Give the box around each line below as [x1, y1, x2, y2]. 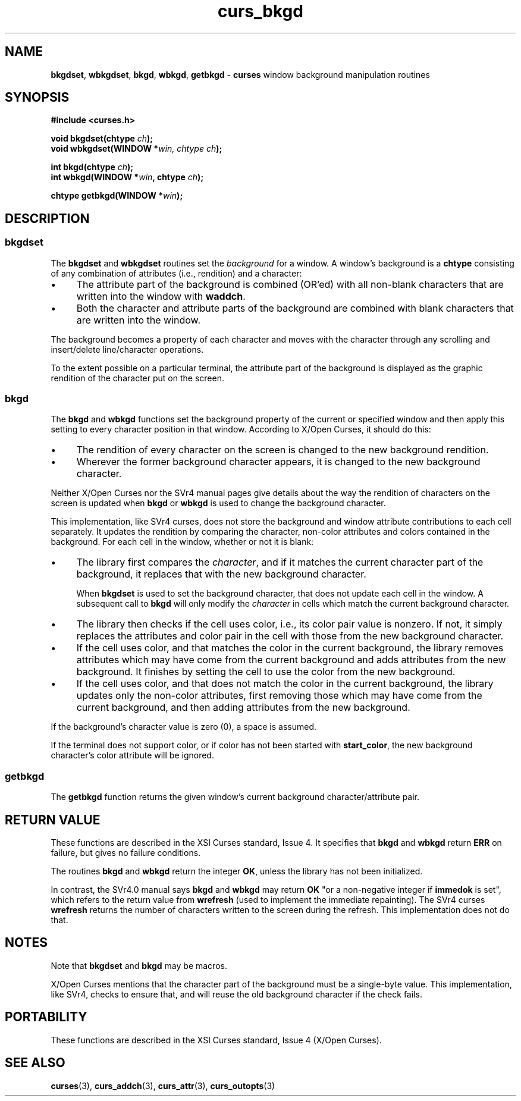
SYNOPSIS [5, 90, 70, 105]
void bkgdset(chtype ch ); [51, 133, 153, 144]
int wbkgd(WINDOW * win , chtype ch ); [51, 172, 204, 183]
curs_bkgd [218, 1, 303, 21]
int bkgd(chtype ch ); [51, 162, 134, 172]
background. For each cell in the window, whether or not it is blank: [51, 537, 314, 547]
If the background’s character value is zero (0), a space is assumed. [51, 722, 317, 732]
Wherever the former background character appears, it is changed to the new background [76, 456, 481, 468]
